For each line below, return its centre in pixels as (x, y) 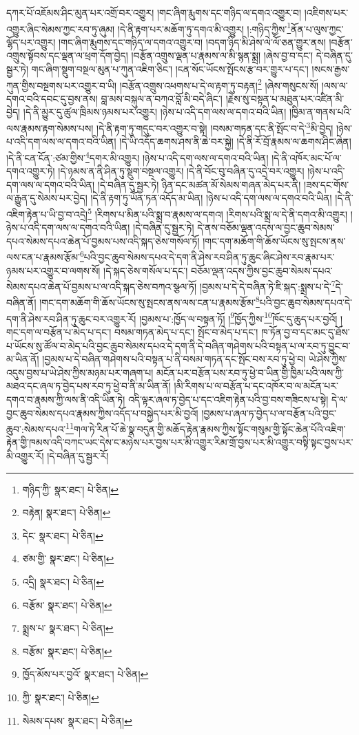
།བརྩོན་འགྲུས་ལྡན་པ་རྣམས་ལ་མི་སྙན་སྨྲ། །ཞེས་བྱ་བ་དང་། (222, 55)
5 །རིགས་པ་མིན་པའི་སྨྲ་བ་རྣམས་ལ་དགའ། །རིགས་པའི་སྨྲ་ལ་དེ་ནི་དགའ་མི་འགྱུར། (218, 213)
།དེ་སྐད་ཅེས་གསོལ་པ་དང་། (146, 270)
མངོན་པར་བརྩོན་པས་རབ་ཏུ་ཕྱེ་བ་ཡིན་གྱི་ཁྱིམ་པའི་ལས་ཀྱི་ (250, 372)
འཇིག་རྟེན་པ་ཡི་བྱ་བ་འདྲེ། (47, 214)
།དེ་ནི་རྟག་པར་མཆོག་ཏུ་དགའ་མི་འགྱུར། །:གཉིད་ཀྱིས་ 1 (204, 28)
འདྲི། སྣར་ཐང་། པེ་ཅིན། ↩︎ (63, 581)
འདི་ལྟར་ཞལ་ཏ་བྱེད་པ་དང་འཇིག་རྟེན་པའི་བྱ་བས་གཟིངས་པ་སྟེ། (228, 399)
